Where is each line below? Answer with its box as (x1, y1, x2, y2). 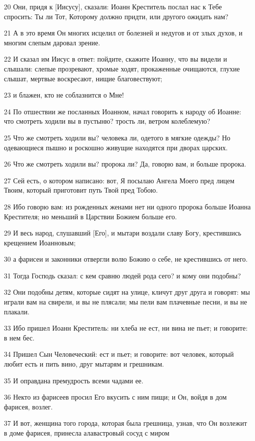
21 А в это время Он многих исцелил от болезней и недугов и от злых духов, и (4, 28, 243, 38)
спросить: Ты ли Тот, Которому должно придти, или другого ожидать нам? (4, 11, 228, 21)
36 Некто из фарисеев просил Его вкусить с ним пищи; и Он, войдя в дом (4, 392, 227, 402)
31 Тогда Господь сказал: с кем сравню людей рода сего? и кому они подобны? (4, 270, 241, 280)
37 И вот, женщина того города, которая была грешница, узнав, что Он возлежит (4, 418, 247, 428)
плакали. (4, 306, 29, 316)
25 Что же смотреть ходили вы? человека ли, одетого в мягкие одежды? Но (4, 132, 230, 142)
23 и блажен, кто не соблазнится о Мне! (4, 90, 124, 100)
